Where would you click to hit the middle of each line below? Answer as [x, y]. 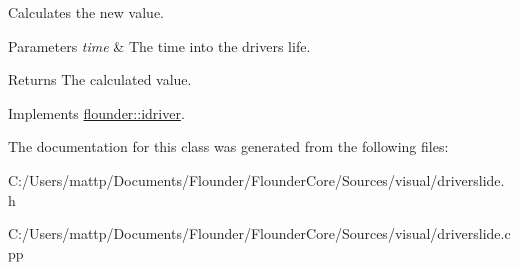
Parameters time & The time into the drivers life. [159, 45]
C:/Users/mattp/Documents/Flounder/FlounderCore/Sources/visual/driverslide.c [259, 233]
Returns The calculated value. [100, 79]
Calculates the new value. [86, 12]
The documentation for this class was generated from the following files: [228, 146]
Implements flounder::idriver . [96, 112]
